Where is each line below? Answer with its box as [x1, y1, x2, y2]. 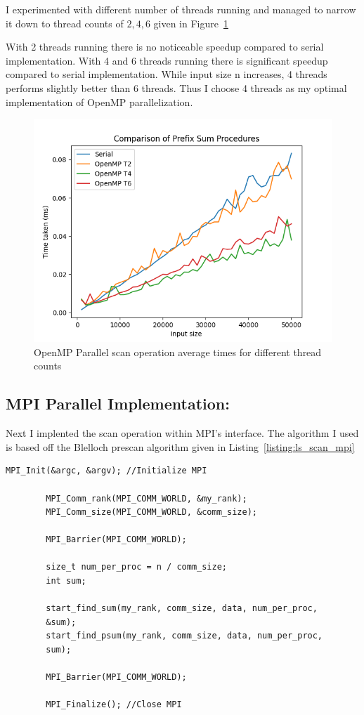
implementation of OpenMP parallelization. [6, 94, 193, 109]
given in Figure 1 [153, 15, 228, 30]
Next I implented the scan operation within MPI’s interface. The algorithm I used [6, 426, 359, 440]
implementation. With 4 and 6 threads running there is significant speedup [6, 53, 328, 67]
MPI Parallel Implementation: [6, 393, 230, 414]
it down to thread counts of [6, 15, 124, 30]
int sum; [46, 576, 86, 586]
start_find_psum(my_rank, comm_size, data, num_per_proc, [46, 631, 323, 641]
